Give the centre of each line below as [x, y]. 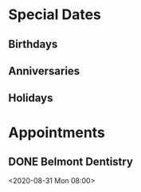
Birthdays [33, 44]
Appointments [57, 132]
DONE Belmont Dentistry [71, 161]
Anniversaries [44, 71]
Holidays [31, 98]
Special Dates [55, 15]
